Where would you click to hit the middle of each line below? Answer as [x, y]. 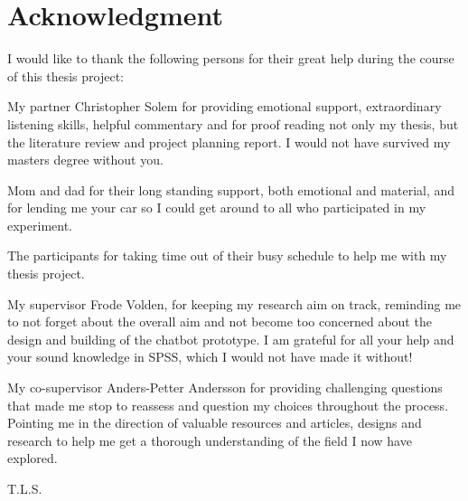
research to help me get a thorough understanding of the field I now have [210, 440]
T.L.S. [25, 488]
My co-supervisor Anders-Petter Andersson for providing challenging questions [225, 388]
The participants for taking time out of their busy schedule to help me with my [227, 255]
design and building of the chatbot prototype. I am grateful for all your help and [231, 339]
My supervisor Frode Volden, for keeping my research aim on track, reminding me [234, 303]
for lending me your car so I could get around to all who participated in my [217, 208]
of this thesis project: [66, 76]
